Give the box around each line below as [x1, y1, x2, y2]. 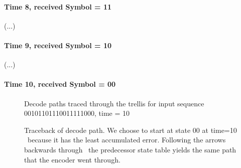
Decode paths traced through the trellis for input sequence [24, 98, 204, 108]
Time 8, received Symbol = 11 [4, 1, 112, 12]
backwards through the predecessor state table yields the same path [24, 144, 236, 154]
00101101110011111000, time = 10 [24, 108, 130, 118]
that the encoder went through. [24, 154, 120, 164]
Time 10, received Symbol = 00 [4, 79, 116, 89]
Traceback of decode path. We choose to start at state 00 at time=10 [24, 124, 237, 135]
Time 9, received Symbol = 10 [4, 40, 112, 50]
